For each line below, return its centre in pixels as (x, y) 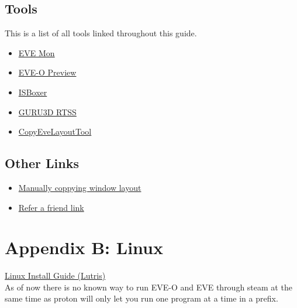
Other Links (42, 163)
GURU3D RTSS (47, 112)
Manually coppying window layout (80, 187)
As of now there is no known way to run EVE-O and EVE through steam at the (148, 287)
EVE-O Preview (47, 72)
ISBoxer (33, 92)
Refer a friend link (51, 207)
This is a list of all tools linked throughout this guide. (101, 33)
